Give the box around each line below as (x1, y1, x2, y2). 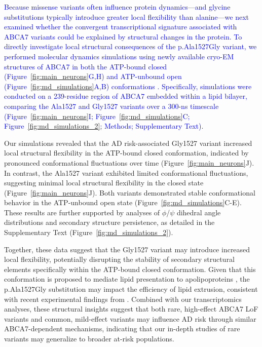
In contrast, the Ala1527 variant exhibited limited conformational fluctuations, (4, 167, 248, 178)
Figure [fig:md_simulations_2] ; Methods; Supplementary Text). (4, 121, 204, 131)
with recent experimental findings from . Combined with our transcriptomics (4, 293, 242, 304)
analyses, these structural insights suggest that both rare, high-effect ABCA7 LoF (4, 303, 258, 314)
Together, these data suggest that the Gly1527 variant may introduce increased (4, 244, 250, 254)
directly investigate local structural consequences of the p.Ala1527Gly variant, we (4, 41, 257, 52)
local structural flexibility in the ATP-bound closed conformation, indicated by (4, 147, 249, 158)
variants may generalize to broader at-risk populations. (4, 333, 174, 343)
